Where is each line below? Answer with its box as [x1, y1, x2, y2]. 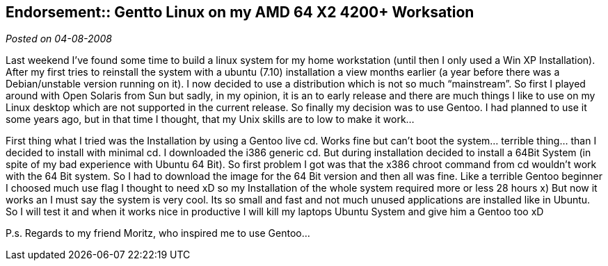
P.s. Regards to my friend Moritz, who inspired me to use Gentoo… [6, 227, 310, 240]
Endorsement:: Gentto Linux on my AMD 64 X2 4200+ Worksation [6, 3, 474, 21]
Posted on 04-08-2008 [6, 33, 112, 45]
